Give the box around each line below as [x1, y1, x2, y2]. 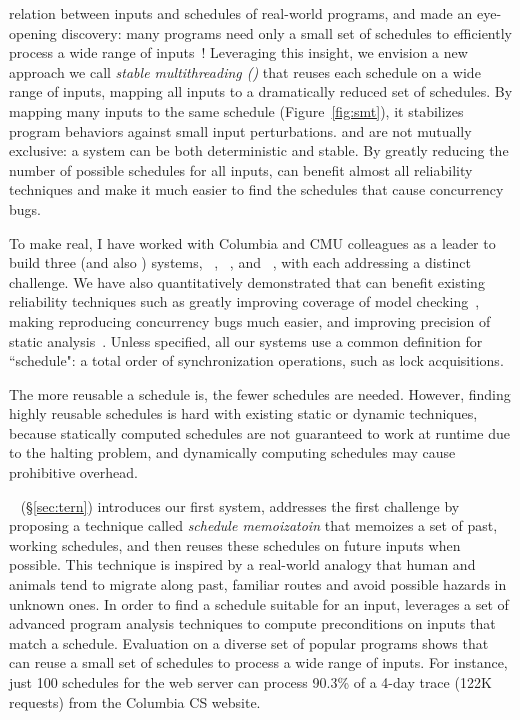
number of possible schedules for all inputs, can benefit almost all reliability [9, 159, 473, 180]
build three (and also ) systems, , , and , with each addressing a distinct [9, 252, 471, 273]
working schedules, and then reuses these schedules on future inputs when [9, 534, 461, 555]
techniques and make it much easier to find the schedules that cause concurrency [9, 179, 504, 200]
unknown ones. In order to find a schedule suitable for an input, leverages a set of [9, 593, 509, 614]
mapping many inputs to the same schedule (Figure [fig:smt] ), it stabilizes [9, 100, 464, 121]
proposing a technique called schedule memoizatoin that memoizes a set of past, [9, 515, 498, 536]
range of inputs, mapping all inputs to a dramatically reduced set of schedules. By [9, 81, 513, 102]
